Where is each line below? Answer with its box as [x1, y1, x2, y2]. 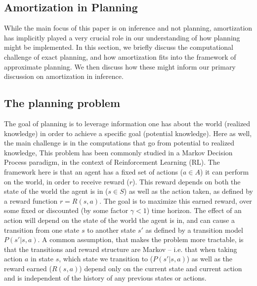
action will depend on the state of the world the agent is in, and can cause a [4, 214, 235, 225]
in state [31, 253, 54, 264]
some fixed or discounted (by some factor [4, 205, 128, 215]
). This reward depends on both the [132, 176, 241, 186]
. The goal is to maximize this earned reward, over [99, 195, 252, 206]
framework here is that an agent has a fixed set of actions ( [4, 166, 183, 177]
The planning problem [4, 95, 121, 110]
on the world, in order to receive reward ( [4, 176, 129, 186]
